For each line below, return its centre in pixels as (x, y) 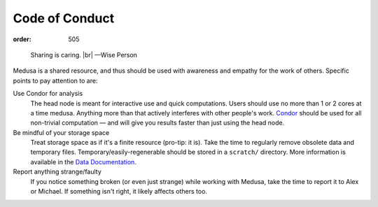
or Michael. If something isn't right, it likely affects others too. (119, 192)
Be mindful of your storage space (61, 132)
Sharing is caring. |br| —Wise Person (84, 55)
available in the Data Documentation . (83, 162)
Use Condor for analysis (48, 94)
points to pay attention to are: (55, 80)
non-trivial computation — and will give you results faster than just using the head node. (157, 123)
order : (22, 39)
